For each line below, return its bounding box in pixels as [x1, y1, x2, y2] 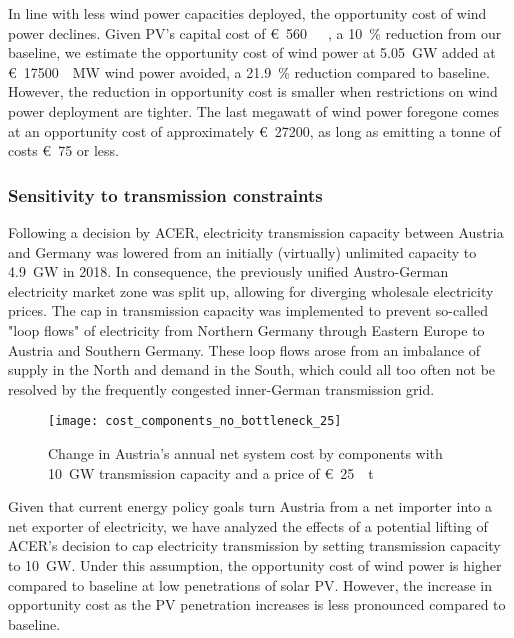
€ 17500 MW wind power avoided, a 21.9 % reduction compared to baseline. [8, 61, 490, 82]
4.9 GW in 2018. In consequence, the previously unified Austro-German [8, 261, 449, 282]
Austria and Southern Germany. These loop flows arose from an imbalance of [8, 339, 480, 360]
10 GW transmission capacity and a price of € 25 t [48, 462, 374, 483]
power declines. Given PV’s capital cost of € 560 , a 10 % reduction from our [8, 22, 502, 43]
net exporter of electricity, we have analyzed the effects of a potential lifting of [8, 515, 488, 536]
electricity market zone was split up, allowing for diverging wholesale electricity [8, 280, 494, 301]
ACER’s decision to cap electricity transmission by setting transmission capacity [8, 535, 501, 556]
